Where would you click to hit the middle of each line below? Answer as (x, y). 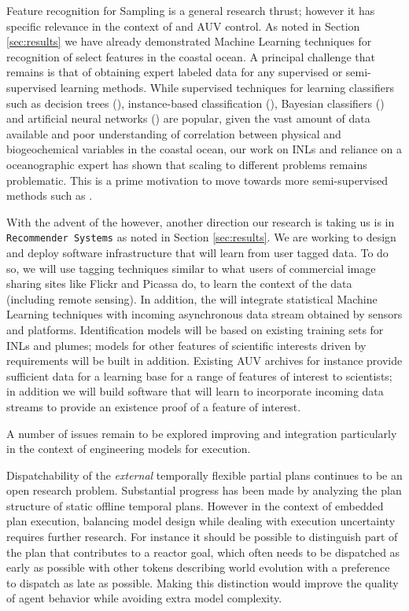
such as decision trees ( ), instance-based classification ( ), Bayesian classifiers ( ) (195, 103)
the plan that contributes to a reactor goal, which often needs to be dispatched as (203, 552)
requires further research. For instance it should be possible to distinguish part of (202, 537)
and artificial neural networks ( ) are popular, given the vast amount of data (188, 118)
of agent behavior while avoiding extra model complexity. (144, 598)
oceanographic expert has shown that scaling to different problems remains (187, 164)
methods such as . (50, 195)
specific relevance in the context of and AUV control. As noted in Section (183, 26)
